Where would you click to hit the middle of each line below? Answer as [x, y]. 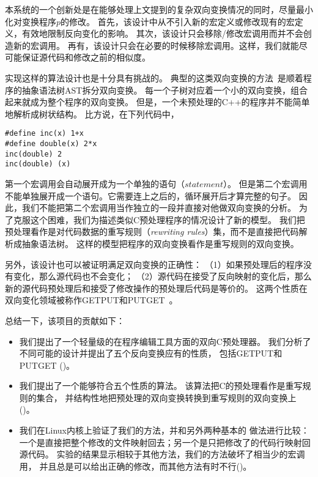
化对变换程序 [31, 21]
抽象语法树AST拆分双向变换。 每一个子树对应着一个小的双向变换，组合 [165, 90]
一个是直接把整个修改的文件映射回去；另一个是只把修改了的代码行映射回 [165, 442]
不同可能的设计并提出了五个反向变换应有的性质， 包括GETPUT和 [151, 353]
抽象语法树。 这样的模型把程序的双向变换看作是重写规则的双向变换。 [160, 243]
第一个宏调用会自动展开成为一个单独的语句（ [95, 183]
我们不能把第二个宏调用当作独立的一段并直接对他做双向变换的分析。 [159, 208]
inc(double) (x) [38, 164]
